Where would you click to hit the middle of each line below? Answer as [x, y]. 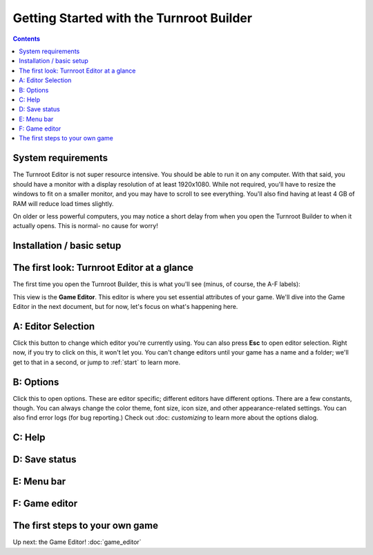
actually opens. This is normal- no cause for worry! [86, 226]
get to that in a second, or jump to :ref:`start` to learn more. [97, 362]
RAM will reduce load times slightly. [63, 203]
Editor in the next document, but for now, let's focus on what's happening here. [125, 307]
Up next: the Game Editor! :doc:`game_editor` [77, 542]
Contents [27, 39]
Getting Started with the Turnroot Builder [132, 18]
